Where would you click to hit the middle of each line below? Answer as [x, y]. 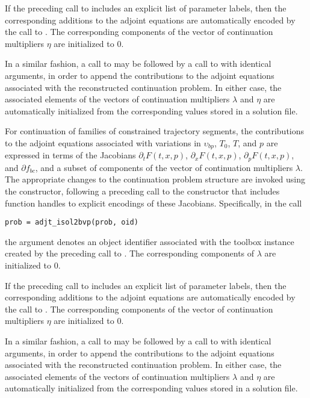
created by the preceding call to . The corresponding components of [130, 253]
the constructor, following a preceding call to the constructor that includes [142, 191]
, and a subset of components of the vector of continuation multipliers [164, 167]
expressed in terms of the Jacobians [70, 155]
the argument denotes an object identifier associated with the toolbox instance [150, 241]
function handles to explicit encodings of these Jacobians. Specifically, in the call [153, 203]
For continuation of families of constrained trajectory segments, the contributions [155, 131]
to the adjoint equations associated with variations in [103, 142]
